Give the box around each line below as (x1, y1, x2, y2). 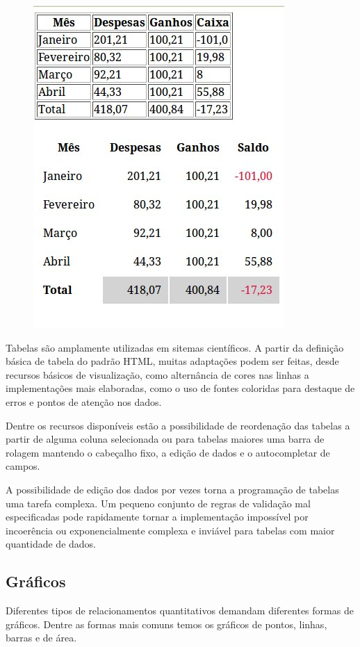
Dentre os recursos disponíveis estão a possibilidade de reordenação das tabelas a (6, 418, 350, 432)
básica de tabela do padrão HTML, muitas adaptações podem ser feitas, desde (6, 354, 339, 368)
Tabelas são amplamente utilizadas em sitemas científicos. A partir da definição (6, 340, 344, 354)
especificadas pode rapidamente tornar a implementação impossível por (6, 509, 309, 524)
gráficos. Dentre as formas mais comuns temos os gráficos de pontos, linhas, (6, 616, 327, 631)
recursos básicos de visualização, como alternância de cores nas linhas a (6, 367, 309, 382)
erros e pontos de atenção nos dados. (6, 394, 162, 409)
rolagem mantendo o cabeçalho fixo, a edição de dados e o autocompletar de (6, 445, 330, 459)
